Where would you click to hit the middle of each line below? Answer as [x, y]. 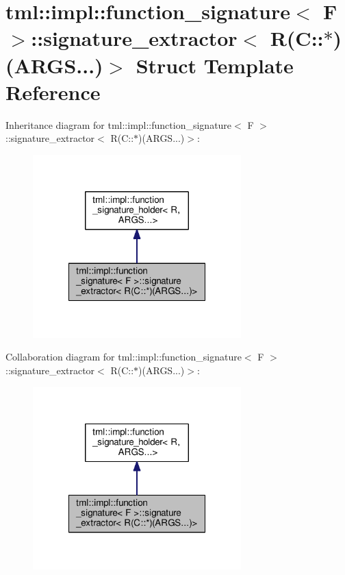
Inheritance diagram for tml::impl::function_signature [119, 124]
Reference [53, 91]
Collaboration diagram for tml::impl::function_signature [124, 357]
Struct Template [215, 65]
